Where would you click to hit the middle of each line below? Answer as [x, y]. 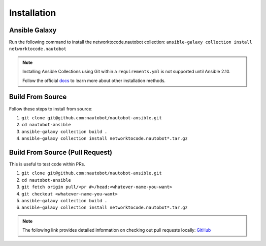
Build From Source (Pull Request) [61, 152]
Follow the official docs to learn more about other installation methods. [94, 81]
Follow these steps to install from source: [51, 109]
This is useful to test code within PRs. [47, 164]
